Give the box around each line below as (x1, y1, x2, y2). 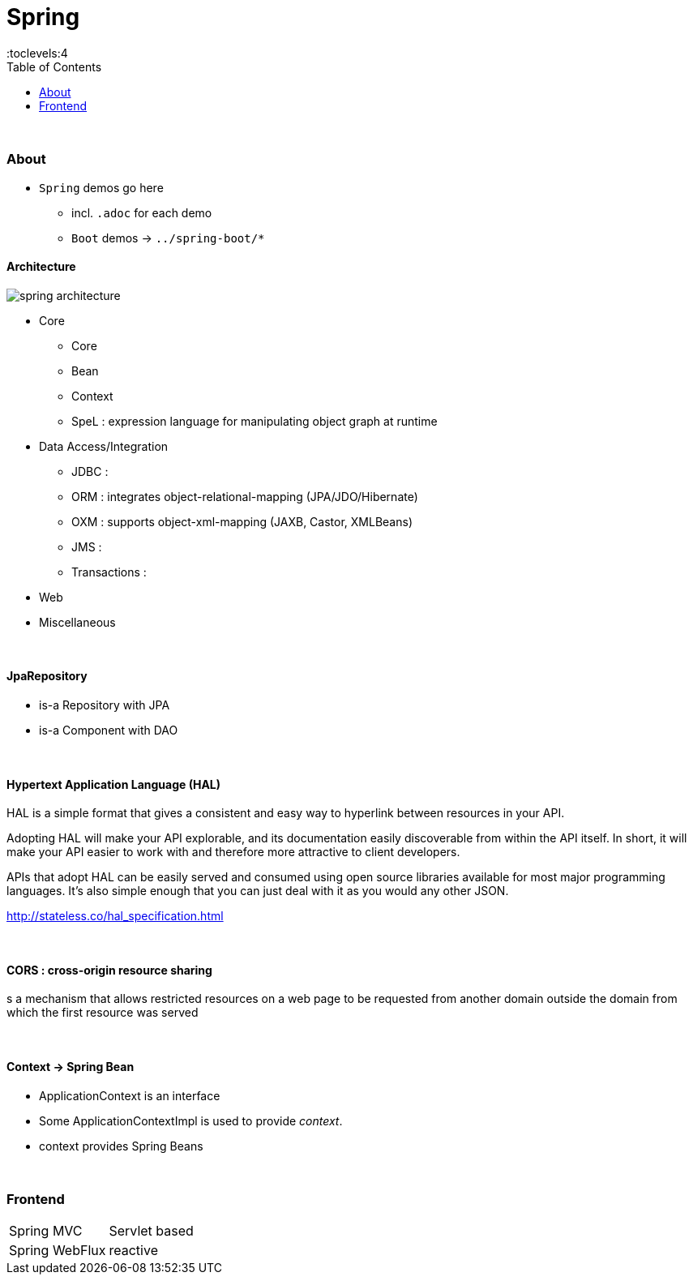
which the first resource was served (6, 1005, 199, 1020)
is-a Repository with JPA (39, 697, 170, 712)
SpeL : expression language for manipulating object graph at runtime (71, 413, 438, 428)
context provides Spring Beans (39, 1138, 203, 1153)
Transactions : (71, 564, 147, 579)
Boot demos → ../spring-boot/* (71, 230, 265, 245)
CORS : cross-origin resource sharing (6, 962, 212, 977)
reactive (109, 1242, 158, 1259)
